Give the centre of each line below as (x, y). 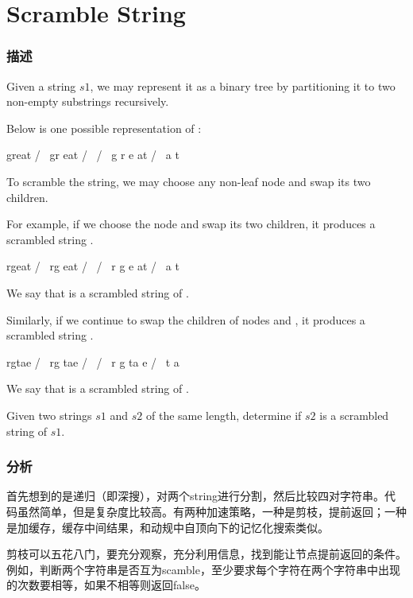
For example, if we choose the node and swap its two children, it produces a (191, 224)
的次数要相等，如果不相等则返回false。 (106, 585)
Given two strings (49, 415)
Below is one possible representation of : (104, 128)
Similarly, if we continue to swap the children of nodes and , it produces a (186, 319)
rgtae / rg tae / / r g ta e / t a (93, 361)
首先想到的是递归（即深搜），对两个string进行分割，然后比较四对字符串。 (196, 496)
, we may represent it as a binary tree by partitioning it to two (243, 85)
